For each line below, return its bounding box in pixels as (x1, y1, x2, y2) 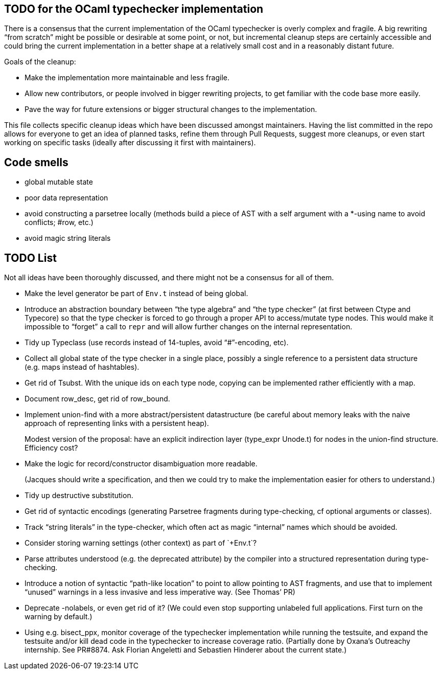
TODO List (4, 251, 57, 264)
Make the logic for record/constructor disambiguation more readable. (25, 459, 258, 468)
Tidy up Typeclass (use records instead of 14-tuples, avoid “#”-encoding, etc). (25, 338, 289, 347)
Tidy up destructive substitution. (25, 491, 133, 500)
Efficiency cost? (25, 443, 78, 453)
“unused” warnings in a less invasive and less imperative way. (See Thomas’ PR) (25, 588, 295, 597)
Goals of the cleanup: (4, 57, 76, 66)
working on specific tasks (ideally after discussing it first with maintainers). (4, 138, 256, 147)
